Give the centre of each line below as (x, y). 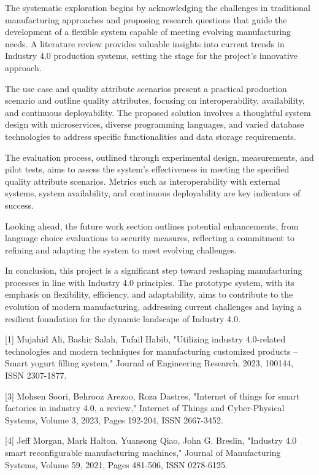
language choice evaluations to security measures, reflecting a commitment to (150, 238)
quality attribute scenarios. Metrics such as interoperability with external (143, 181)
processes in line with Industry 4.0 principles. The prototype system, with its (150, 282)
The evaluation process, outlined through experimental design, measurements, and (159, 157)
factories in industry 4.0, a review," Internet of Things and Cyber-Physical (145, 408)
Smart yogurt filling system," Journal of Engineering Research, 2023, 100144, (149, 363)
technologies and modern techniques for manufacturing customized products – (152, 351)
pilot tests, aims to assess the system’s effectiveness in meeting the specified (147, 169)
